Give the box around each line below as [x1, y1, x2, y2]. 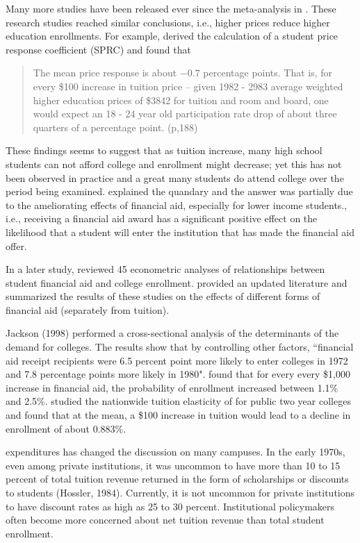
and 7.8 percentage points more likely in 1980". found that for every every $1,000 [6, 367, 350, 381]
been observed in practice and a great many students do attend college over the [6, 170, 344, 185]
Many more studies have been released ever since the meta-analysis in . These [6, 1, 336, 15]
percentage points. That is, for [203, 65, 333, 80]
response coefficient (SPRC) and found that [6, 42, 191, 56]
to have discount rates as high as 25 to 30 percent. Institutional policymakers [6, 499, 335, 513]
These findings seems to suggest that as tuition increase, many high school [6, 143, 322, 158]
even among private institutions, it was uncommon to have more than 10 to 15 [6, 458, 341, 472]
